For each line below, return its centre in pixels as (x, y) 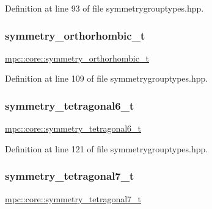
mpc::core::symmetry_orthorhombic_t (77, 58)
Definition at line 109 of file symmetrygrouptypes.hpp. (107, 78)
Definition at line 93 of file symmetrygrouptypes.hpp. (104, 8)
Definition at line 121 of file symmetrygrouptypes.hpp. (107, 148)
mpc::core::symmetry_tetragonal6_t (73, 128)
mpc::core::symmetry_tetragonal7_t (73, 198)
